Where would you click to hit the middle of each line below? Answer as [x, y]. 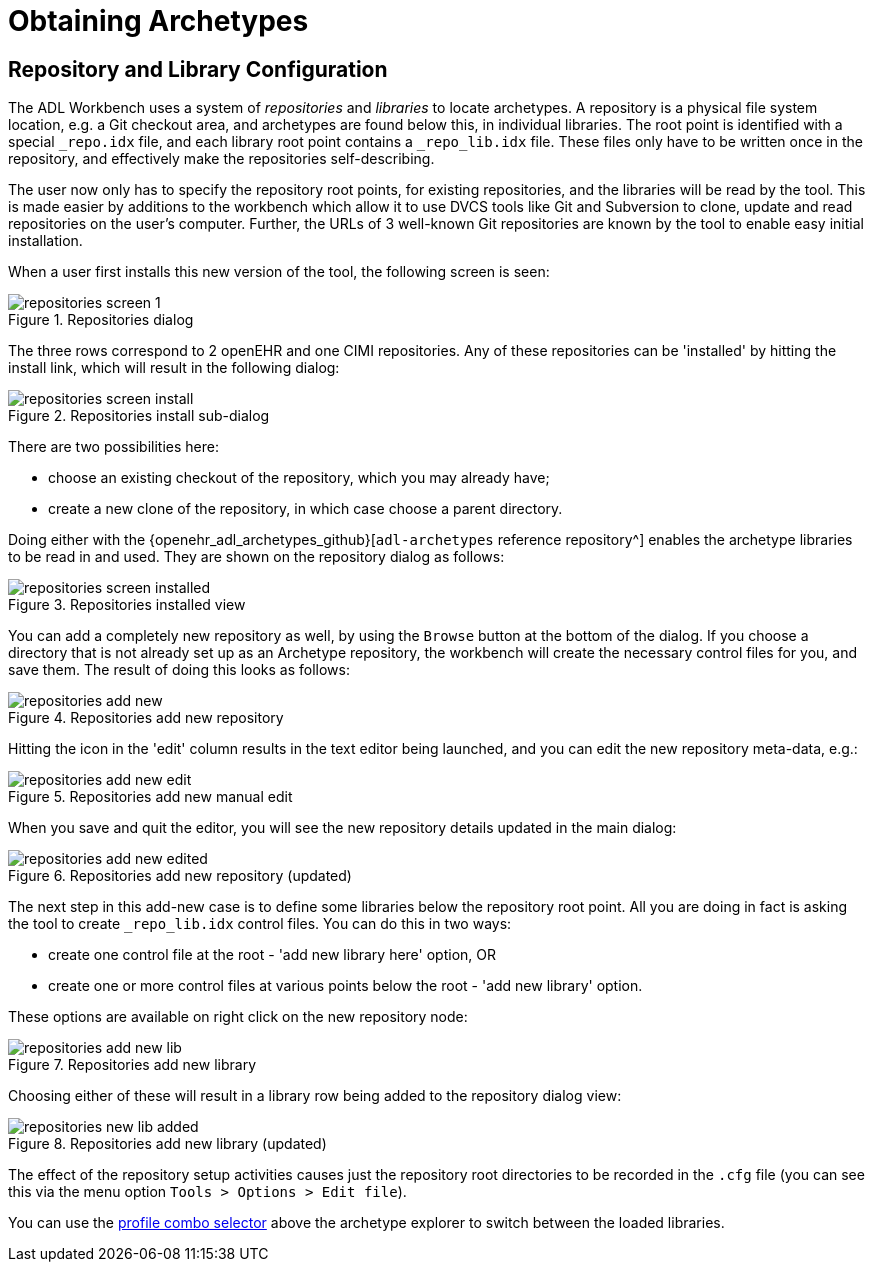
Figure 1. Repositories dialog [101, 320]
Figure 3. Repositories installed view [127, 605]
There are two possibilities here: [113, 447]
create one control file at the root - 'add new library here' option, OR [272, 955]
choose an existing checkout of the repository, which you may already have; [299, 478]
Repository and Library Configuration [198, 69]
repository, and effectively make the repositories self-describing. [221, 159]
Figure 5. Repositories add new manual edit [150, 797]
